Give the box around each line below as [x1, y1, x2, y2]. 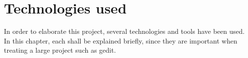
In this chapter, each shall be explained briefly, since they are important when [4, 35, 237, 45]
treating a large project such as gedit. [4, 45, 116, 55]
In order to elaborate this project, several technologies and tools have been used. [4, 26, 245, 36]
